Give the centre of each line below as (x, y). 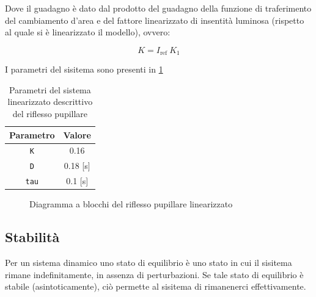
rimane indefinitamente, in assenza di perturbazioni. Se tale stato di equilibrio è (154, 274)
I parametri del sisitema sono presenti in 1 (84, 69)
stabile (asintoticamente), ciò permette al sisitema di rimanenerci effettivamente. (156, 286)
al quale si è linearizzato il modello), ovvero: (88, 32)
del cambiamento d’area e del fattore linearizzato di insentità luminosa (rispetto (155, 20)
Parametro (32, 134)
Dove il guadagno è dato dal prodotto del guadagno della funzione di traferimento (158, 8)
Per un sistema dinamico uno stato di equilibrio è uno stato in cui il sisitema (149, 263)
